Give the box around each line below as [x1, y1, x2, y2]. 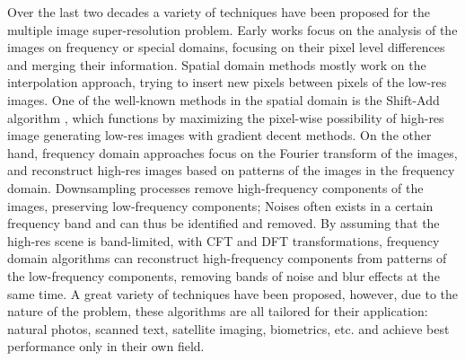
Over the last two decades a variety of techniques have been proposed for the [7, 3, 430, 21]
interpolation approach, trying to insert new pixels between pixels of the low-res [7, 73, 447, 92]
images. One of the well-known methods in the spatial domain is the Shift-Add [7, 90, 440, 109]
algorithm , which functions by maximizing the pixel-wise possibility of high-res [7, 108, 444, 127]
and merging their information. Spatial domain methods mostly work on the [7, 55, 426, 74]
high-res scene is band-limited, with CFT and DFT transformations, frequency [7, 231, 440, 250]
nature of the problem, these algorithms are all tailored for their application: [7, 302, 428, 321]
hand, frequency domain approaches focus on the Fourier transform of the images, [7, 143, 458, 162]
